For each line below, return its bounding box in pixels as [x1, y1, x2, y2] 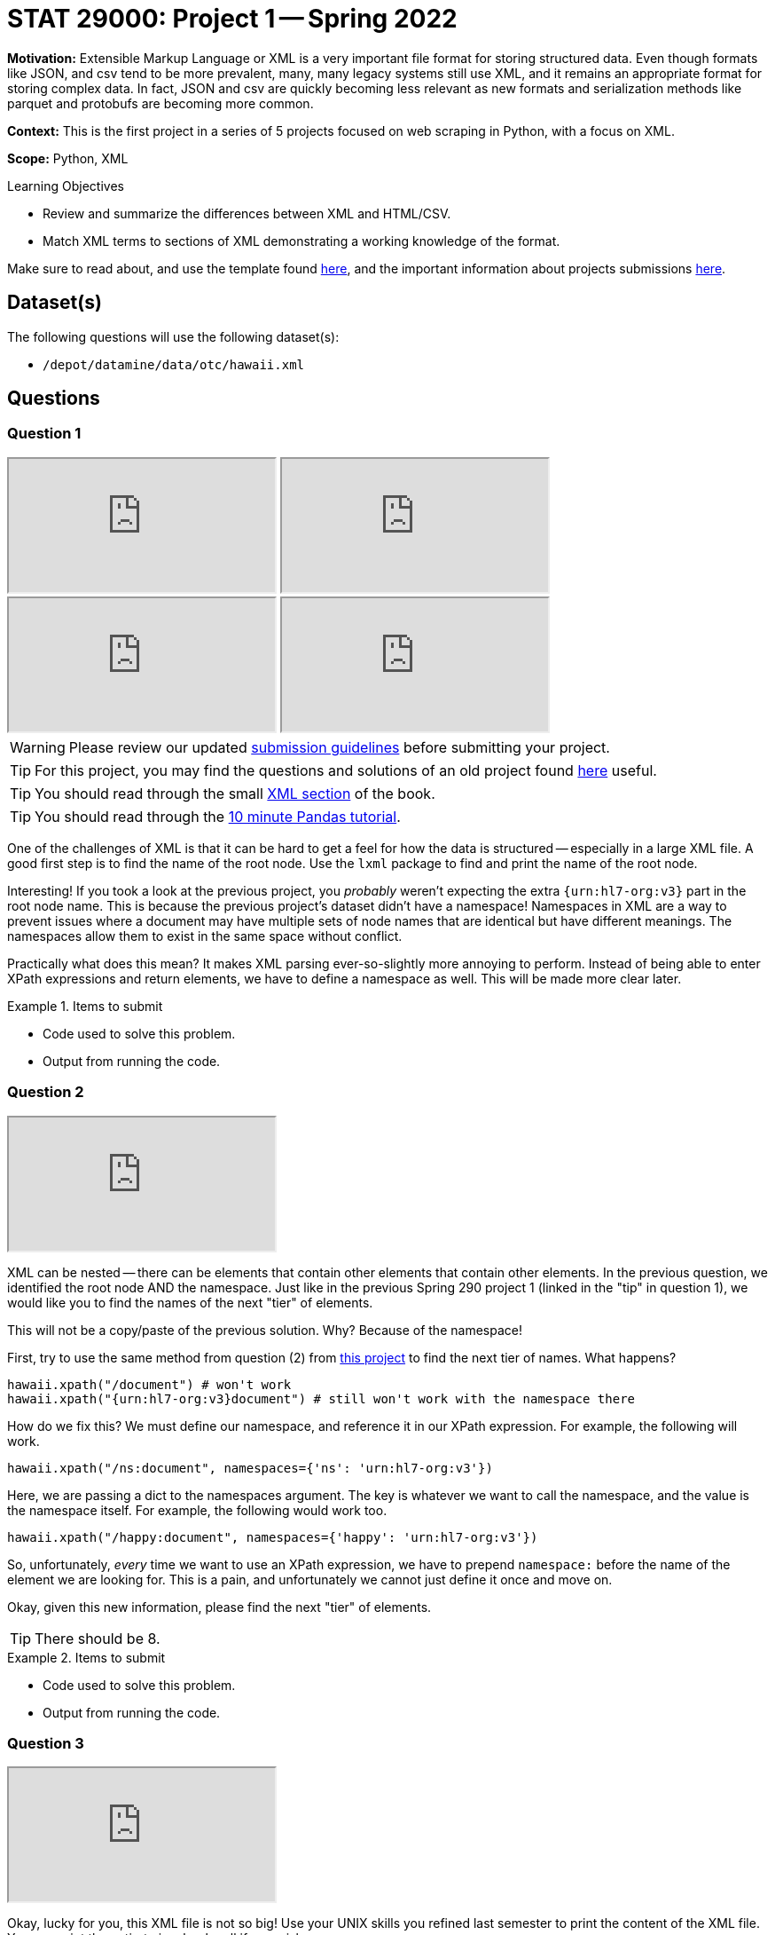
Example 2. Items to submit [7, 1649, 166, 1665]
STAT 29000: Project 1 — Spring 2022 [7, 4, 458, 34]
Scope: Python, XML [7, 150, 129, 166]
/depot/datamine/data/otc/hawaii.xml [43, 357, 305, 372]
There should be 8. [35, 1629, 160, 1647]
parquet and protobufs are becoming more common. [7, 95, 314, 111]
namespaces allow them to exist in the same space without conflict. [7, 928, 403, 944]
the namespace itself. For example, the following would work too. [7, 1502, 387, 1518]
